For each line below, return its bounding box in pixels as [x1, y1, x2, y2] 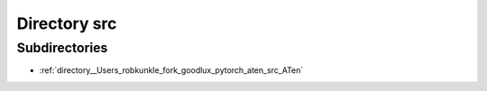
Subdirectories [16, 40, 108, 56]
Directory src [16, 14, 117, 33]
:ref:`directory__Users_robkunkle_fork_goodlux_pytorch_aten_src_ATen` [39, 65, 304, 76]
